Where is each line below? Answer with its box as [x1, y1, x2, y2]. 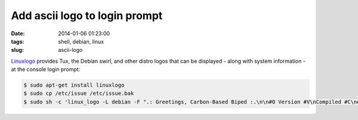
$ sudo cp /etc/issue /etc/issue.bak [23, 90, 134, 97]
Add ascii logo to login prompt [11, 9, 163, 22]
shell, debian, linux [58, 38, 104, 45]
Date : [11, 30, 25, 37]
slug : [11, 47, 24, 54]
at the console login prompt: [11, 66, 81, 73]
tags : [11, 38, 24, 45]
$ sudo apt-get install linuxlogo [23, 82, 125, 89]
